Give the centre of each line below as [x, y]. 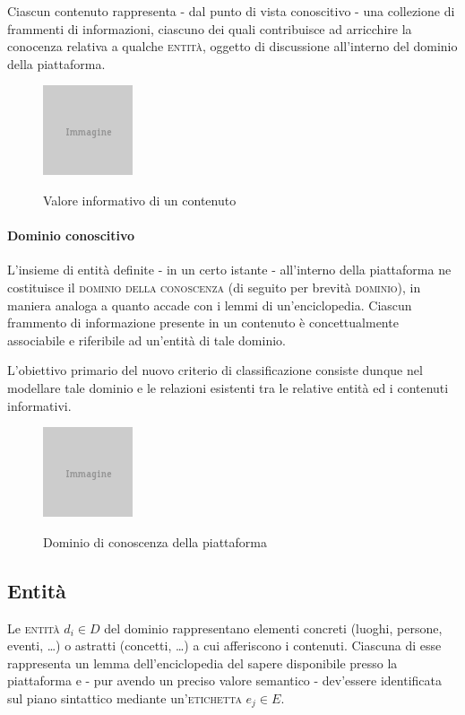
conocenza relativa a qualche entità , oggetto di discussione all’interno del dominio [232, 46]
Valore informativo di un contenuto [140, 200]
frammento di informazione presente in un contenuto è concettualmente [203, 323]
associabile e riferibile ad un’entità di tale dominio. [146, 340]
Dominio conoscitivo [71, 235]
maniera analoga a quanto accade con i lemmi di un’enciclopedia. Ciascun [210, 305]
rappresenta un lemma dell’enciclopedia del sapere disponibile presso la [202, 663]
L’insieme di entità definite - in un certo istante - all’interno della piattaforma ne [229, 270]
